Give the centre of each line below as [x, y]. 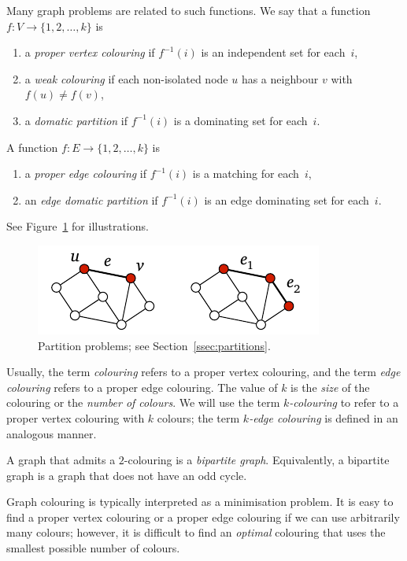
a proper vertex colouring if [90, 52]
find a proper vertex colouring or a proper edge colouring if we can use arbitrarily [203, 517]
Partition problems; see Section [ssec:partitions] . [154, 345]
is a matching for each [246, 173]
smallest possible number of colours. [93, 548]
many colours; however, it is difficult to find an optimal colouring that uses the [196, 532]
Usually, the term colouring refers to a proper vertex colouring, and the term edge [203, 372]
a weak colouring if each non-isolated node [126, 78]
